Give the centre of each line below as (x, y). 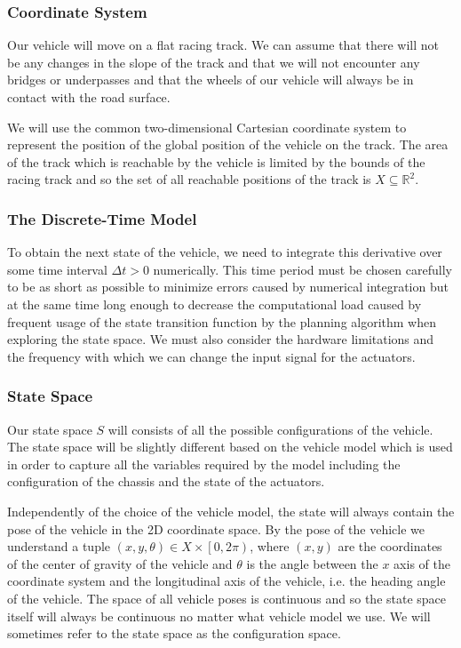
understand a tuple (59, 546)
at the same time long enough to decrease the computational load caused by (215, 304)
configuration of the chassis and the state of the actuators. (166, 481)
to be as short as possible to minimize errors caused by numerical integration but (228, 287)
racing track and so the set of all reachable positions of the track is (189, 179)
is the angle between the (312, 563)
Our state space (50, 429)
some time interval (57, 269)
